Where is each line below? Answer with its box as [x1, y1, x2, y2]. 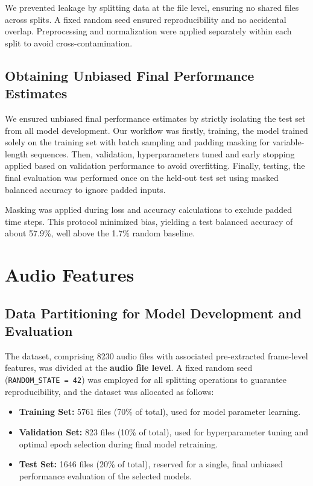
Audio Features [5, 262, 134, 287]
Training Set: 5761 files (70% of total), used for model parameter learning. [19, 405, 301, 418]
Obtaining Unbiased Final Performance [5, 66, 255, 84]
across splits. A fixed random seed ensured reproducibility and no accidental [5, 13, 286, 25]
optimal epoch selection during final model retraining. [19, 437, 218, 450]
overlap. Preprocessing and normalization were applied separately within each [5, 25, 292, 37]
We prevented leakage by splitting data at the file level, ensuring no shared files [5, 1, 299, 13]
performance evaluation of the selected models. [19, 469, 192, 482]
